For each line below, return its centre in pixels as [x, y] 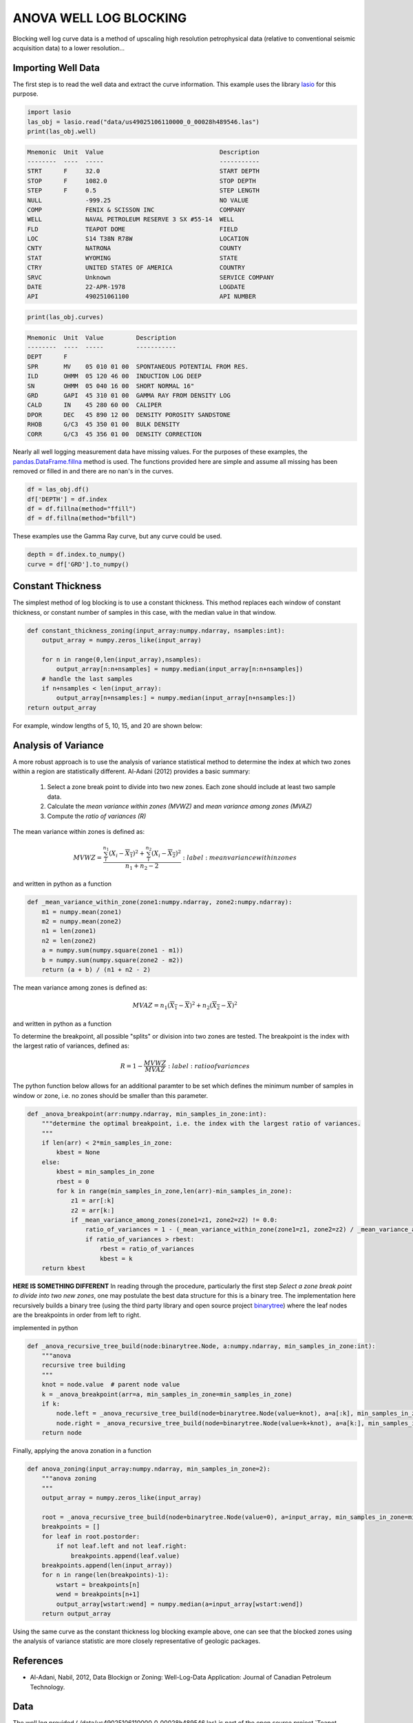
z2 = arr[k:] [93, 1210]
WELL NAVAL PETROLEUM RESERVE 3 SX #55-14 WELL [131, 220]
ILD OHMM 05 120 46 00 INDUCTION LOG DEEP [115, 376]
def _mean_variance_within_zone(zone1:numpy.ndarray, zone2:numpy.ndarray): [160, 902]
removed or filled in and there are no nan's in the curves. [93, 471]
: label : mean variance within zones [240, 857]
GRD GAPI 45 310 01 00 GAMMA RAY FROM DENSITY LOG [129, 395]
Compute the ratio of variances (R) [97, 816]
